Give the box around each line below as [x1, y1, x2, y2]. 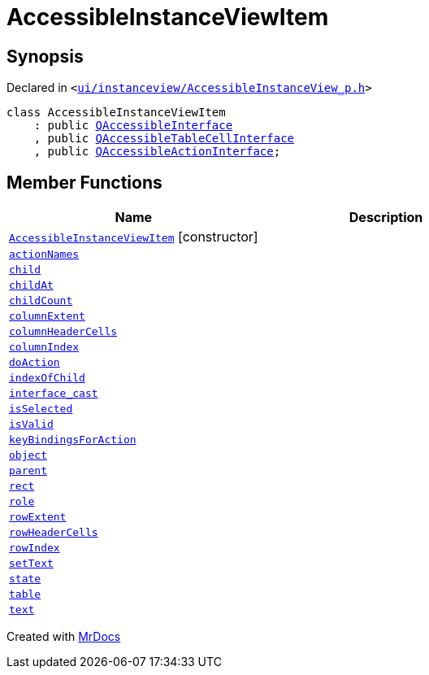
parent [9, 464, 47, 477]
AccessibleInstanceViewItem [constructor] [9, 229, 258, 246]
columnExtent [9, 310, 85, 323]
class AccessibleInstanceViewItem [6, 106, 226, 120]
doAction [9, 356, 60, 369]
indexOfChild [9, 372, 85, 385]
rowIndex [9, 542, 60, 555]
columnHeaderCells [9, 325, 118, 338]
